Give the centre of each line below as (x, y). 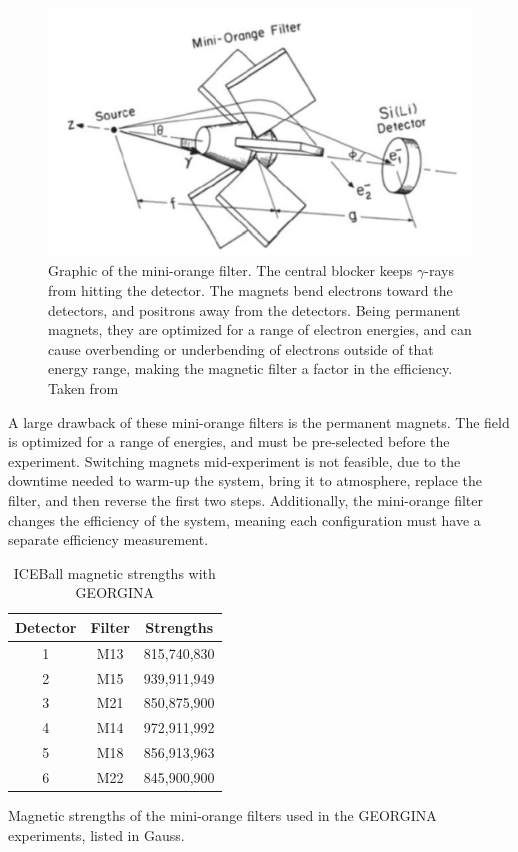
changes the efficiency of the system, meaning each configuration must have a (244, 519)
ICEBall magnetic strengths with (114, 572)
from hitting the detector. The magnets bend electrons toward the (250, 290)
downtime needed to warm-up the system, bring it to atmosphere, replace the (245, 480)
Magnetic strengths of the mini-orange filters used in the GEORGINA (222, 815)
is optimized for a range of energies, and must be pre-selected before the (229, 441)
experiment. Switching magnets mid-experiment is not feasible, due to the (234, 460)
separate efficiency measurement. (108, 539)
